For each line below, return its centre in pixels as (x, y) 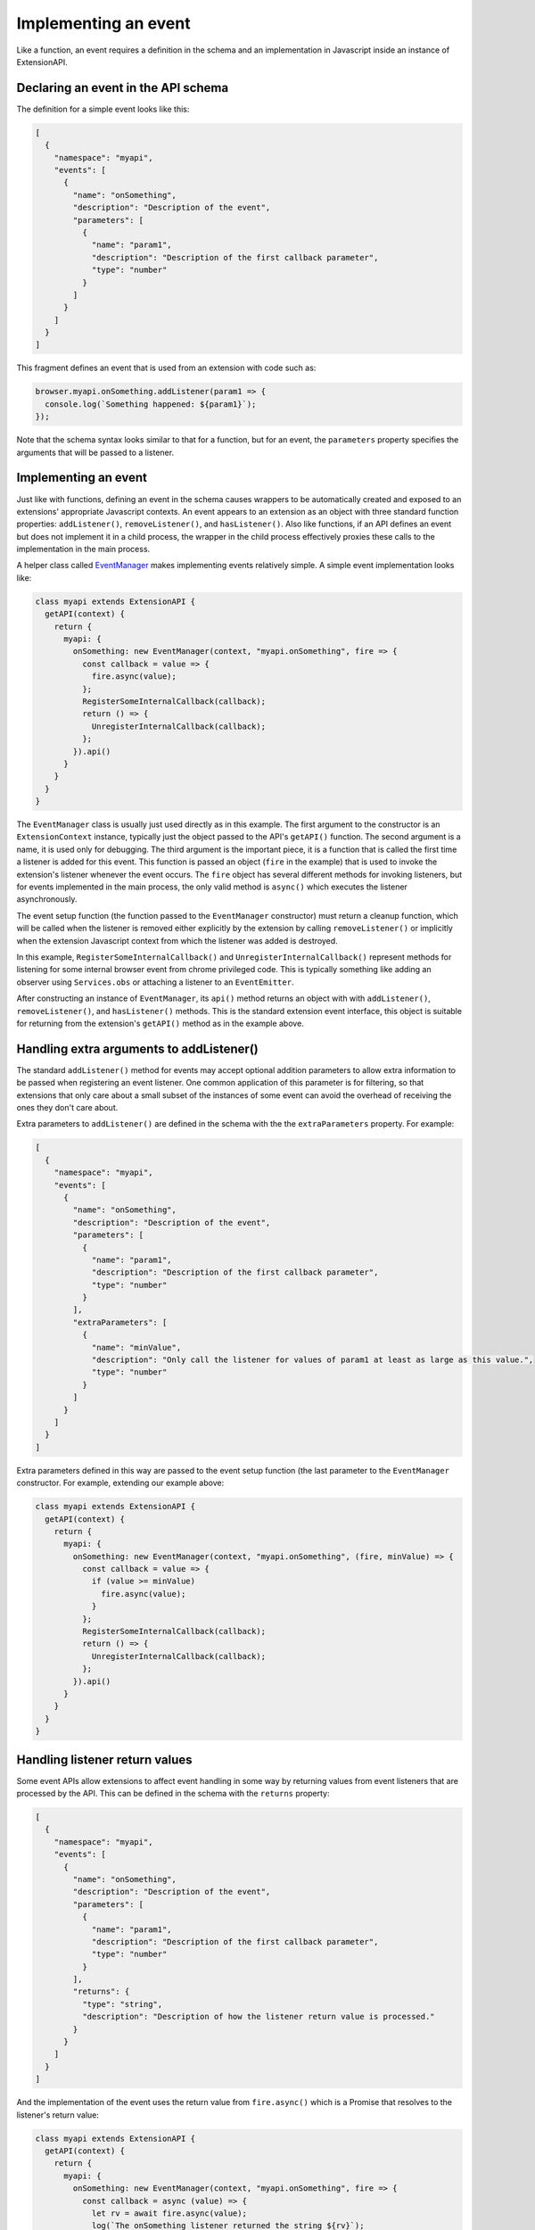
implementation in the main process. (83, 549)
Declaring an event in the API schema (123, 88)
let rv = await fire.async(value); (169, 2213)
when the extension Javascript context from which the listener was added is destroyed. (177, 940)
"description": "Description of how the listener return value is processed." (259, 2017)
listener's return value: (58, 2115)
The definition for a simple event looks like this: (103, 109)
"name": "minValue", (136, 1347)
